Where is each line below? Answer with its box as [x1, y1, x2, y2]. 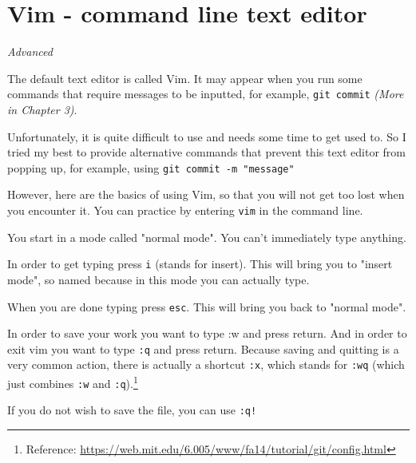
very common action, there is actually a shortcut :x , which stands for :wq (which [7, 356, 405, 373]
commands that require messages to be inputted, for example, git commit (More [7, 85, 404, 102]
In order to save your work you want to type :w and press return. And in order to [7, 325, 407, 342]
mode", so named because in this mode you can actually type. [7, 271, 310, 287]
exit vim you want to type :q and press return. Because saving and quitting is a [7, 340, 399, 357]
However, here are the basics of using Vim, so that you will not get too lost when [7, 186, 405, 203]
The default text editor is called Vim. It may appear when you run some [7, 69, 363, 86]
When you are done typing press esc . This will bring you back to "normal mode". [7, 298, 406, 315]
